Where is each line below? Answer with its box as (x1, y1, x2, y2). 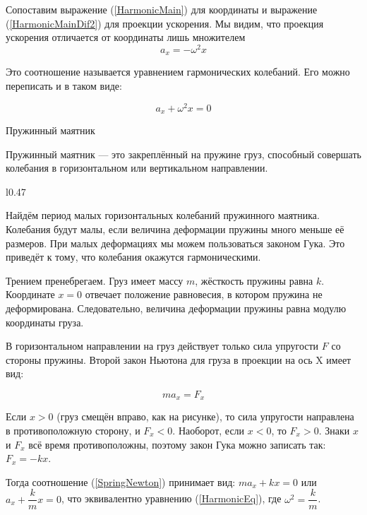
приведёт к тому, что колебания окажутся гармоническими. (6, 249, 261, 264)
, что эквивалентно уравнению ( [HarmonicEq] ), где (61, 491, 282, 506)
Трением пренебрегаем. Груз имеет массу (6, 273, 183, 288)
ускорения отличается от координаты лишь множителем (6, 30, 246, 45)
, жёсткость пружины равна (195, 273, 313, 288)
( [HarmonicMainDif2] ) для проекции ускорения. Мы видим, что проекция (6, 16, 324, 30)
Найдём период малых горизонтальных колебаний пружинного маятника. (6, 208, 320, 223)
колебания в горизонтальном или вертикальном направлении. (6, 160, 268, 175)
